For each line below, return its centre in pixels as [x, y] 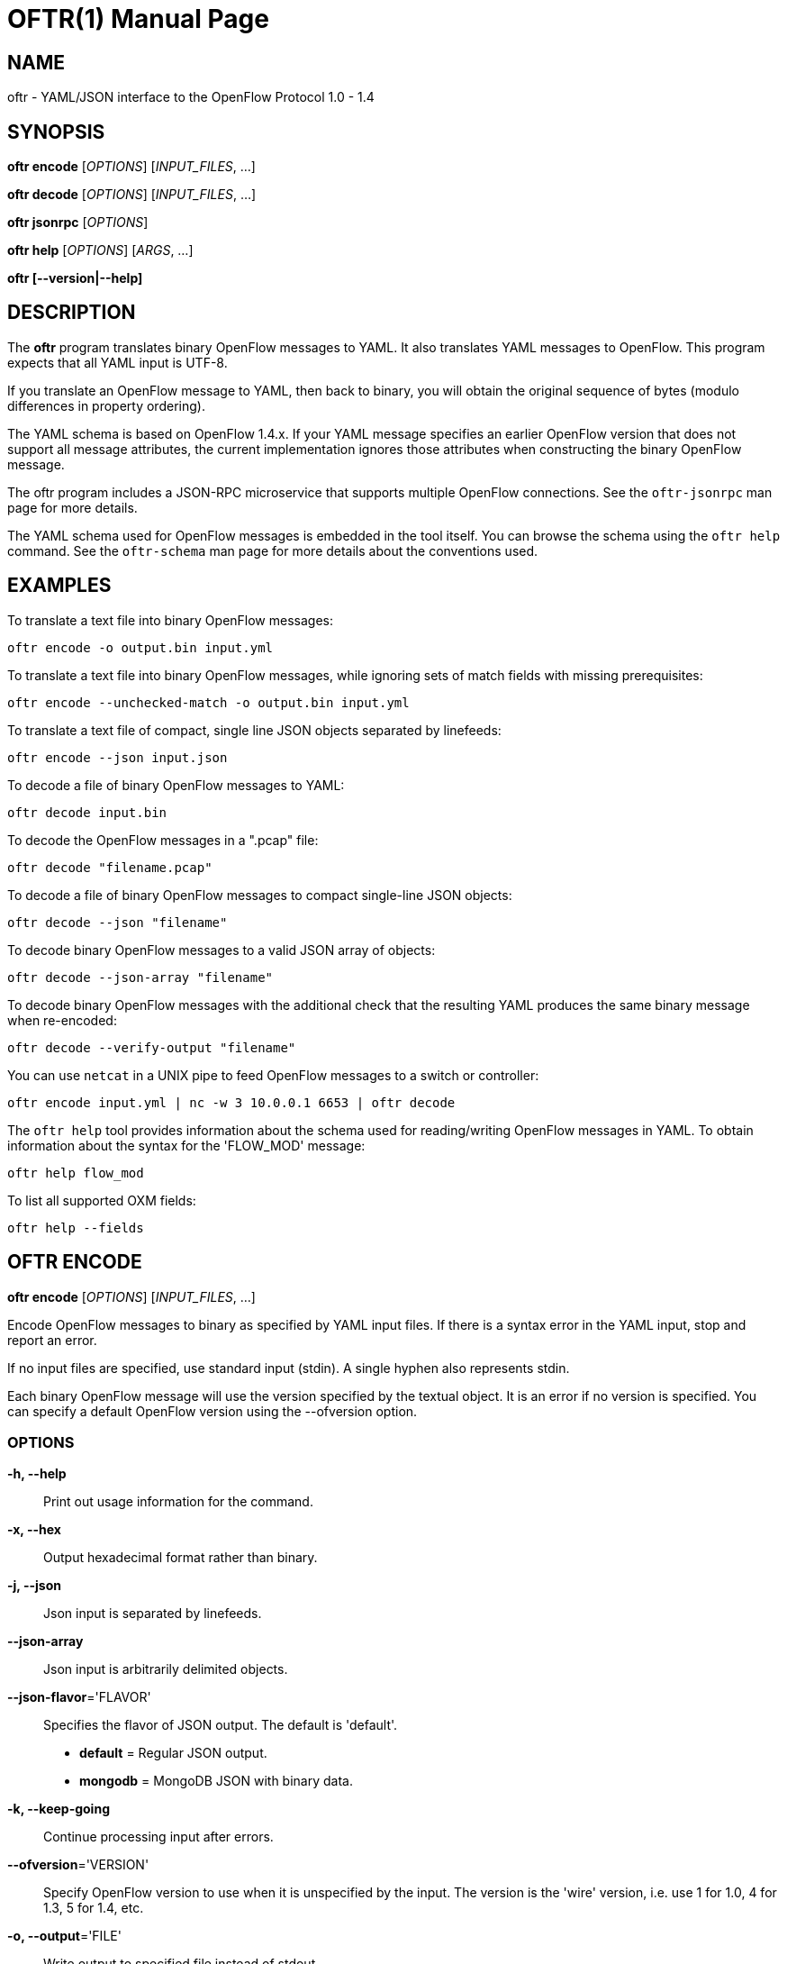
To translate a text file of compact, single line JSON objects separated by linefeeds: [254, 730]
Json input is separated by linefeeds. [153, 1614]
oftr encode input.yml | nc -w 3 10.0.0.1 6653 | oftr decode [231, 1102]
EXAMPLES [59, 586]
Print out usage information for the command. [178, 1502]
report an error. [52, 1340]
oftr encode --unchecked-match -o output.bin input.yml [208, 702]
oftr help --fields [76, 1227]
